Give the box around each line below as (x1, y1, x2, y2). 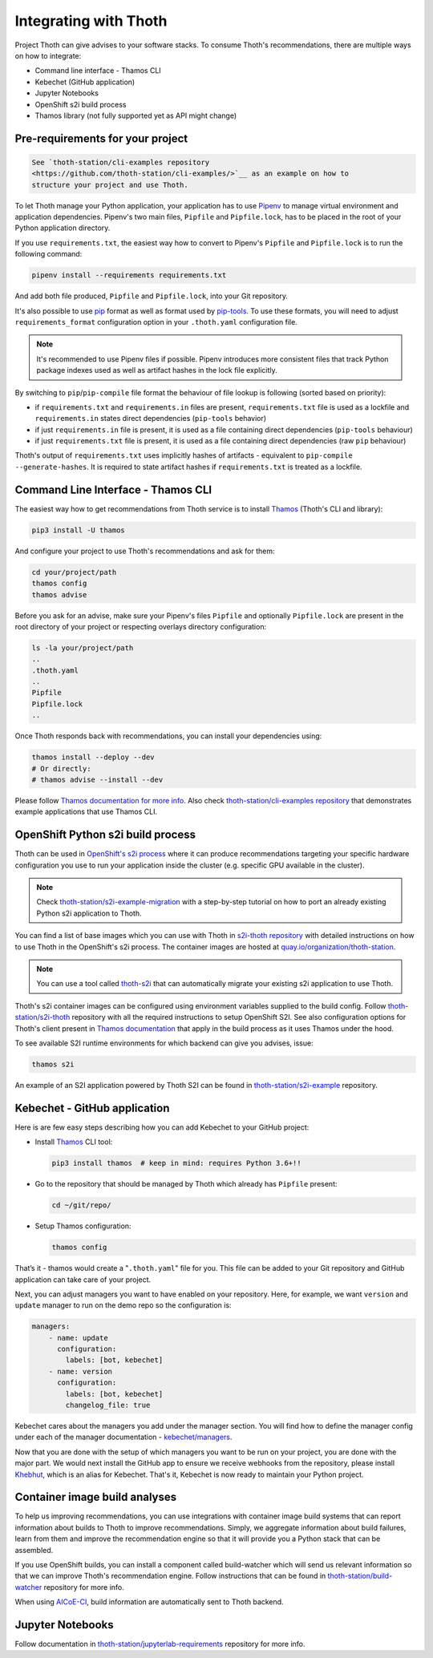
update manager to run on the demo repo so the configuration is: (14, 1300, 232, 1310)
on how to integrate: (14, 51, 82, 60)
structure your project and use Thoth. (31, 180, 188, 189)
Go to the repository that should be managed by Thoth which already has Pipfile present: (34, 1179, 338, 1189)
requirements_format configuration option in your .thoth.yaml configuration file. (14, 317, 298, 326)
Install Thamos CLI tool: (34, 1137, 113, 1146)
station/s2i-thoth (14, 1013, 71, 1022)
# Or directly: (31, 764, 91, 773)
